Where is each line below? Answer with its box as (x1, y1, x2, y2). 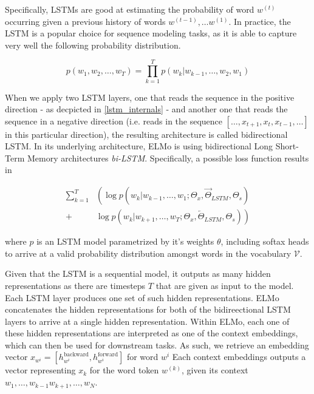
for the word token (89, 364, 159, 376)
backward (63, 351, 89, 358)
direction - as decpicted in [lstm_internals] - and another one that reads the (5, 103, 288, 115)
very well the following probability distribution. (5, 38, 181, 51)
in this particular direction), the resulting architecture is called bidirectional (5, 127, 288, 140)
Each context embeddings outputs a (172, 350, 306, 363)
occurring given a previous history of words (5, 15, 166, 27)
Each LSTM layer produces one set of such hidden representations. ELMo (5, 291, 279, 304)
